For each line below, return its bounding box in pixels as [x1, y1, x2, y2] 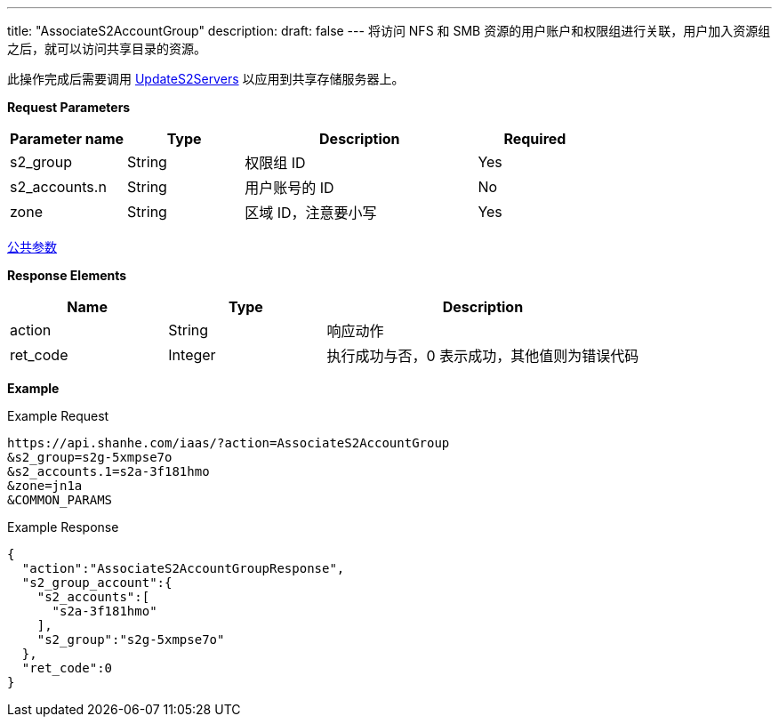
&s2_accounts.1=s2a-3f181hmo [7, 464, 210, 479]
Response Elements [7, 268, 127, 283]
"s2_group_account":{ [21, 575, 173, 590]
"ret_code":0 [21, 661, 113, 675]
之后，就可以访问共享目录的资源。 [7, 41, 206, 56]
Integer [168, 346, 216, 364]
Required [503, 130, 566, 148]
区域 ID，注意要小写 [245, 204, 377, 221]
